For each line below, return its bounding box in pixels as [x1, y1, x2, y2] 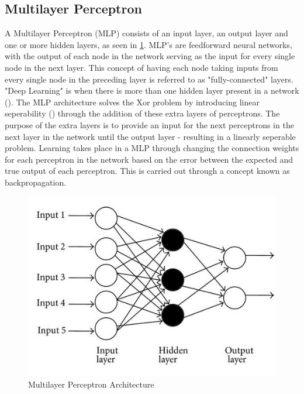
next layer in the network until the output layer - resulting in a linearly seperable [5, 130, 296, 142]
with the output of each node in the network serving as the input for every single [5, 50, 295, 62]
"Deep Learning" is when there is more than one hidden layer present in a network [5, 84, 299, 97]
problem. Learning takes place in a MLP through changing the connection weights [5, 142, 299, 154]
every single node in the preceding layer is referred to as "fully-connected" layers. [5, 73, 293, 85]
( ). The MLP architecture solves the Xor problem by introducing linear [5, 95, 260, 108]
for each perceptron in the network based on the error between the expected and [5, 153, 293, 165]
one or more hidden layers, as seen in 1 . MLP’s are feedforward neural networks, [5, 38, 292, 50]
